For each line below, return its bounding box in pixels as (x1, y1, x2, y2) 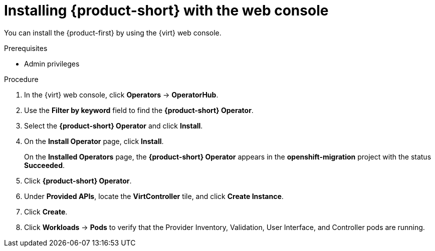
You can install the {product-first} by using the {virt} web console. (4, 28, 222, 37)
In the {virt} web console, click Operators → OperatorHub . (24, 90, 219, 99)
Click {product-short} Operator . (24, 176, 132, 185)
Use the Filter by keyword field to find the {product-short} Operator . (24, 105, 254, 114)
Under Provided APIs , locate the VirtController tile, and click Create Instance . (24, 191, 284, 200)
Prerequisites (4, 43, 48, 52)
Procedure (4, 74, 39, 83)
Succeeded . (24, 160, 65, 169)
